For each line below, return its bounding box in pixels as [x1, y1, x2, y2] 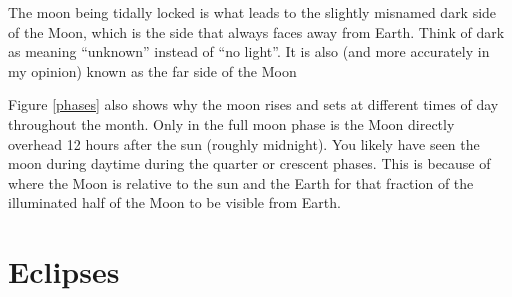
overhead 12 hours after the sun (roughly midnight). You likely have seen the [8, 133, 480, 154]
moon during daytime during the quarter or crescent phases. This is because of [8, 153, 491, 174]
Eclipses [8, 251, 120, 292]
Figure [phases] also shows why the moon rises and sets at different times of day [8, 94, 499, 115]
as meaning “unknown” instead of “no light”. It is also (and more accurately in [8, 41, 490, 62]
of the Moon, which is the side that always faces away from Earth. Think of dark [8, 21, 505, 42]
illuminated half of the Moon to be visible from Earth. [8, 192, 341, 213]
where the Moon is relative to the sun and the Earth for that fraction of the [8, 172, 474, 193]
